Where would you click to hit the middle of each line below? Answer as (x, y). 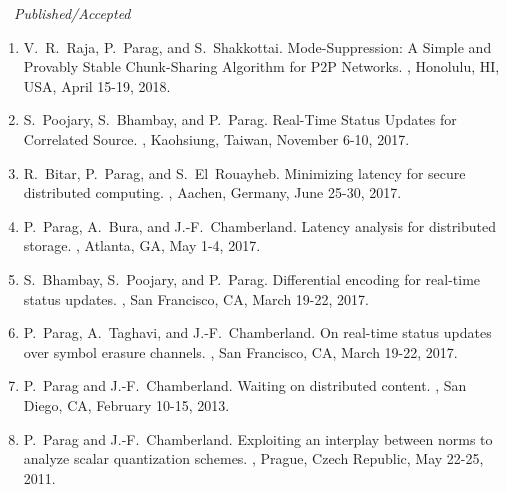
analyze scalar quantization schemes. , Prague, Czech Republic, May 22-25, (253, 458)
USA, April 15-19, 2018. (97, 85)
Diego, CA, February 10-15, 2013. (126, 404)
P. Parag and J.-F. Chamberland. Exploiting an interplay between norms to (258, 438)
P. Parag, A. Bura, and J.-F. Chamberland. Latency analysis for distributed (260, 225)
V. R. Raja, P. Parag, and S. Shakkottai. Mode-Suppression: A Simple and (257, 46)
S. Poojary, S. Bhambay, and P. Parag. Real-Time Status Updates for (240, 119)
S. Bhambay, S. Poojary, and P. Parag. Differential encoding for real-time (252, 278)
